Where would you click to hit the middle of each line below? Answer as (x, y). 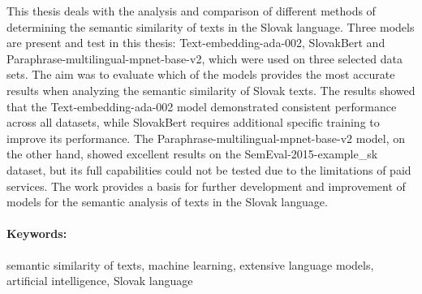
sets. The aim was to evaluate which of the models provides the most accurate (201, 74)
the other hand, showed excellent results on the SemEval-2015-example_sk (192, 154)
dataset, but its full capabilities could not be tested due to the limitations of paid (209, 169)
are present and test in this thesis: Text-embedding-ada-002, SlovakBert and (196, 43)
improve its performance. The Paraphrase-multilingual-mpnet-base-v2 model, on (206, 138)
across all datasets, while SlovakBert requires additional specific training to (193, 122)
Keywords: (37, 233)
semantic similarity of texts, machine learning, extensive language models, (190, 264)
